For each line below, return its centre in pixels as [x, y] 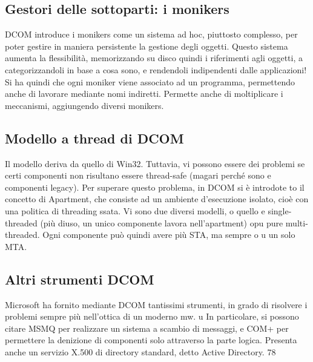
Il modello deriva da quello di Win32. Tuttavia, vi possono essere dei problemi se [155, 163]
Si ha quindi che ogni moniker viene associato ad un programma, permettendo [150, 81]
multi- [297, 222]
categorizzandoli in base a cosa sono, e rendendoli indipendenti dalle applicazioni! [156, 69]
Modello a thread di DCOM [94, 138]
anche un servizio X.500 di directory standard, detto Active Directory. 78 [140, 351]
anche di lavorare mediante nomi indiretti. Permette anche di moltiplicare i [144, 94]
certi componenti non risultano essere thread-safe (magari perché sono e [138, 175]
